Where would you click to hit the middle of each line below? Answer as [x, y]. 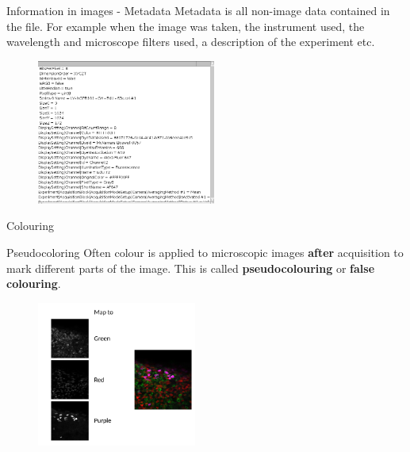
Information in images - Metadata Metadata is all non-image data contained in [198, 10]
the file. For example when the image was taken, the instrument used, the [186, 26]
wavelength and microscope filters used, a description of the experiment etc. [191, 42]
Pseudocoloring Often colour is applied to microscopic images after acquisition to [205, 252]
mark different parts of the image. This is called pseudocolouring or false [191, 268]
